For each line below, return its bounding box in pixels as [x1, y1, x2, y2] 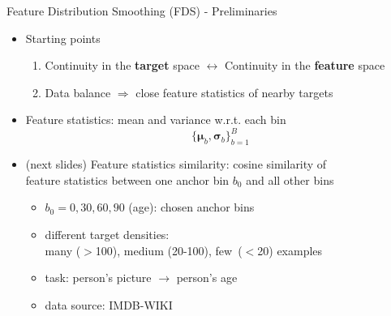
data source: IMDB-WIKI [45, 296, 173, 313]
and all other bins [246, 171, 334, 188]
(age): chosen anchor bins [128, 199, 255, 216]
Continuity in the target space [45, 57, 200, 74]
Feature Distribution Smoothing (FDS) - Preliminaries [6, 2, 277, 19]
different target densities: [45, 226, 170, 243]
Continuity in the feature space [224, 57, 385, 74]
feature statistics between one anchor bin [25, 171, 230, 188]
